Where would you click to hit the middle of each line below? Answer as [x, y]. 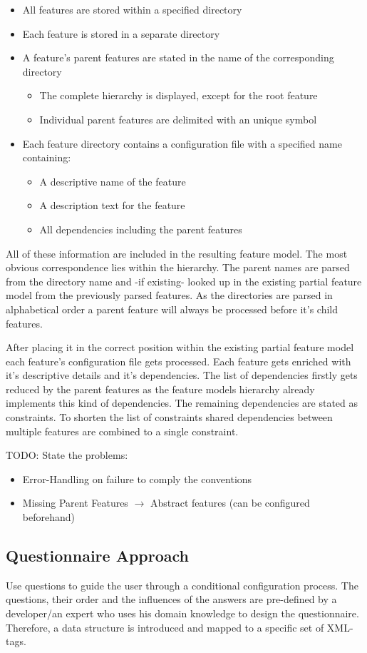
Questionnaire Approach [97, 556]
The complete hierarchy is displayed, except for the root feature [179, 95]
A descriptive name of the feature [113, 181]
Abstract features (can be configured [230, 503]
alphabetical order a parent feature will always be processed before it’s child [172, 309]
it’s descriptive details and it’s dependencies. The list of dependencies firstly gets [182, 375]
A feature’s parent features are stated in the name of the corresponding [178, 57]
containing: [47, 157]
